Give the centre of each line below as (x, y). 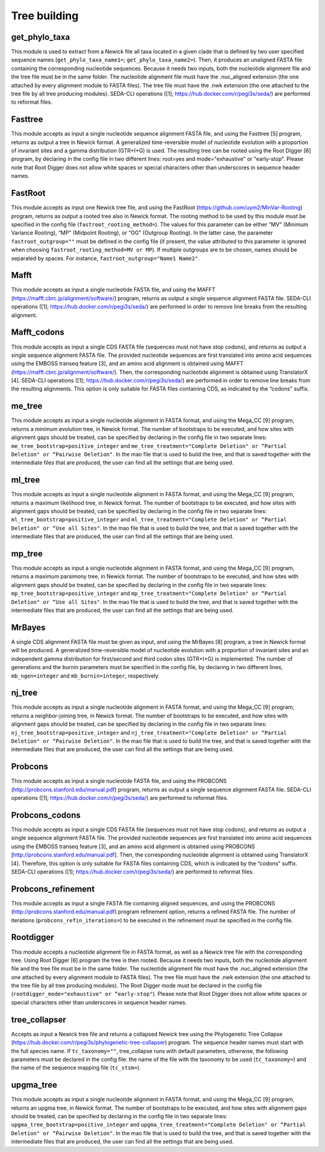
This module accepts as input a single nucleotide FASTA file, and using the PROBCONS (119, 781)
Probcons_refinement (53, 889)
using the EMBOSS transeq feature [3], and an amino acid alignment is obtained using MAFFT (127, 364)
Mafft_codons (38, 332)
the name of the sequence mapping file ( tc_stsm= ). (76, 1068)
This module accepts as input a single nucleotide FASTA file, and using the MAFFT (113, 290)
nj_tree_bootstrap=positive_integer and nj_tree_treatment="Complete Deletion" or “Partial (149, 732)
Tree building (45, 16)
